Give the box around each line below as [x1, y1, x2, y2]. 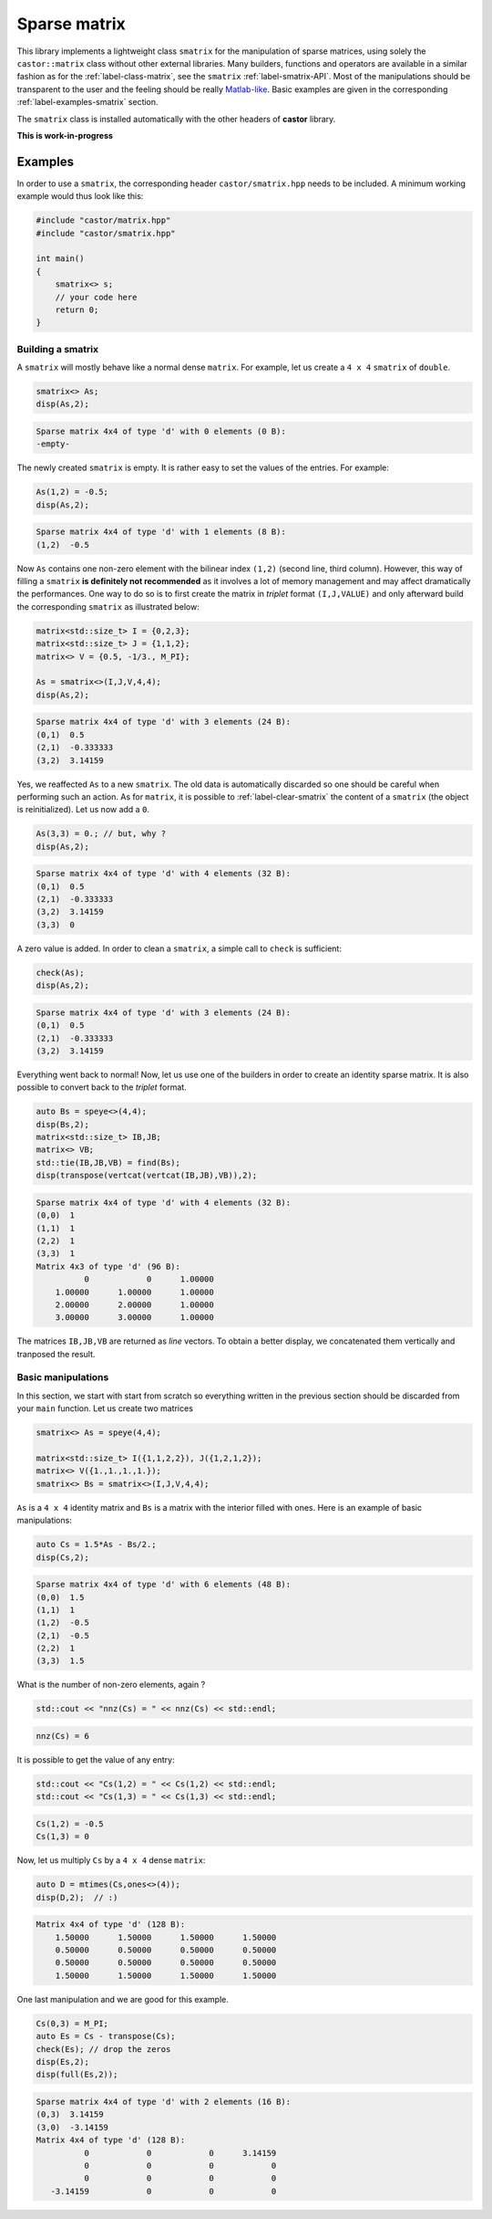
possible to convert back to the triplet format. [16, 1082, 187, 1093]
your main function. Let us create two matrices [16, 1403, 193, 1414]
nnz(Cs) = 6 [36, 1731, 90, 1742]
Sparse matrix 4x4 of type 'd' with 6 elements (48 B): [36, 1579, 292, 1590]
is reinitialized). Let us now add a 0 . [16, 804, 150, 815]
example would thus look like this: [16, 191, 144, 202]
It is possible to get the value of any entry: [16, 1754, 175, 1765]
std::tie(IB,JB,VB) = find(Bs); [36, 1157, 181, 1167]
